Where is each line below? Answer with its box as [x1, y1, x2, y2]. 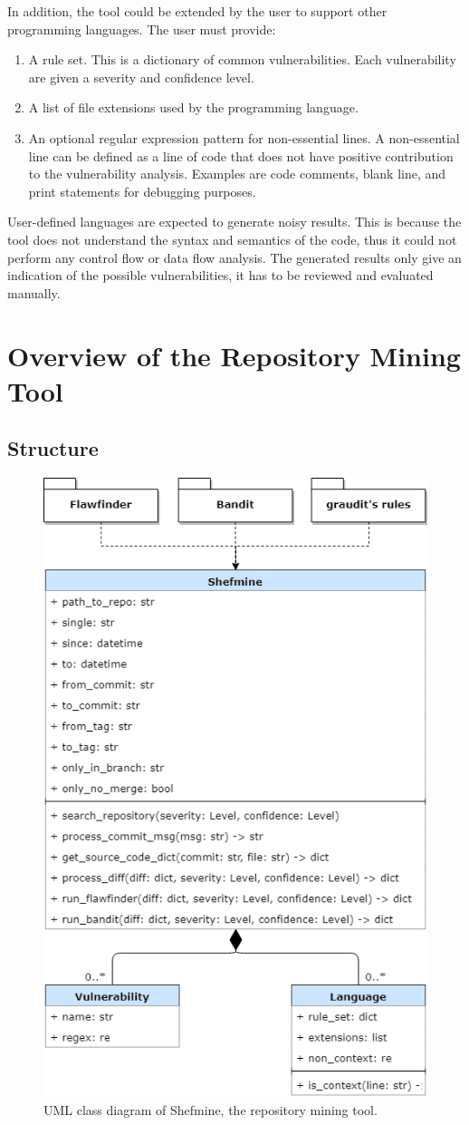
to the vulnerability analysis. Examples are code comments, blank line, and [28, 164, 446, 183]
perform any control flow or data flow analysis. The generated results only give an [7, 247, 462, 267]
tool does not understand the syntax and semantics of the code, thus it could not [7, 229, 457, 248]
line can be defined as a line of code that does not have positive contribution [28, 146, 454, 165]
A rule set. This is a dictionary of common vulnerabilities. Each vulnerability [28, 50, 456, 69]
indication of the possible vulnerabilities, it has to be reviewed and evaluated [7, 266, 434, 285]
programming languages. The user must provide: [7, 19, 276, 38]
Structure [7, 434, 99, 462]
